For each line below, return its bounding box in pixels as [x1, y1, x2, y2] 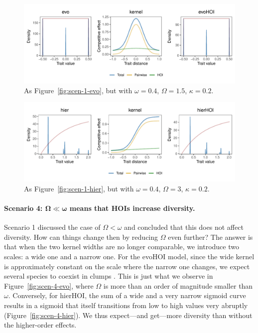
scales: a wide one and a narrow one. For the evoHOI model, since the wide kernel [4, 251, 255, 261]
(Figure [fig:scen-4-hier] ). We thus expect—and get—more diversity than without [4, 310, 253, 320]
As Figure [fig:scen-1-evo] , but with [24, 85, 132, 95]
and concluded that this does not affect [124, 222, 244, 232]
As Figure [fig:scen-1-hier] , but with [24, 183, 134, 193]
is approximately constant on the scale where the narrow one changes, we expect [4, 261, 250, 271]
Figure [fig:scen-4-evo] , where [4, 280, 94, 291]
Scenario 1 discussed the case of [4, 222, 101, 232]
